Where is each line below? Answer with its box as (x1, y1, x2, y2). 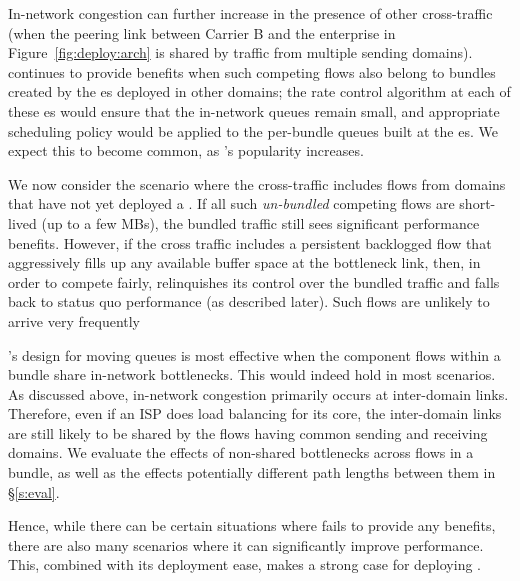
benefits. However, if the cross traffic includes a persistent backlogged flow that (8, 232, 492, 253)
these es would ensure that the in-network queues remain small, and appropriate (8, 100, 500, 121)
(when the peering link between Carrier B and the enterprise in (8, 22, 396, 43)
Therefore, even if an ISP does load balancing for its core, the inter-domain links (8, 403, 502, 424)
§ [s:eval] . (8, 481, 60, 502)
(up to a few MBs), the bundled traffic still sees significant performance (41, 212, 480, 233)
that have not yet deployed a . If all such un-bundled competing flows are (8, 193, 455, 214)
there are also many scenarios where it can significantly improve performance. (8, 534, 484, 555)
